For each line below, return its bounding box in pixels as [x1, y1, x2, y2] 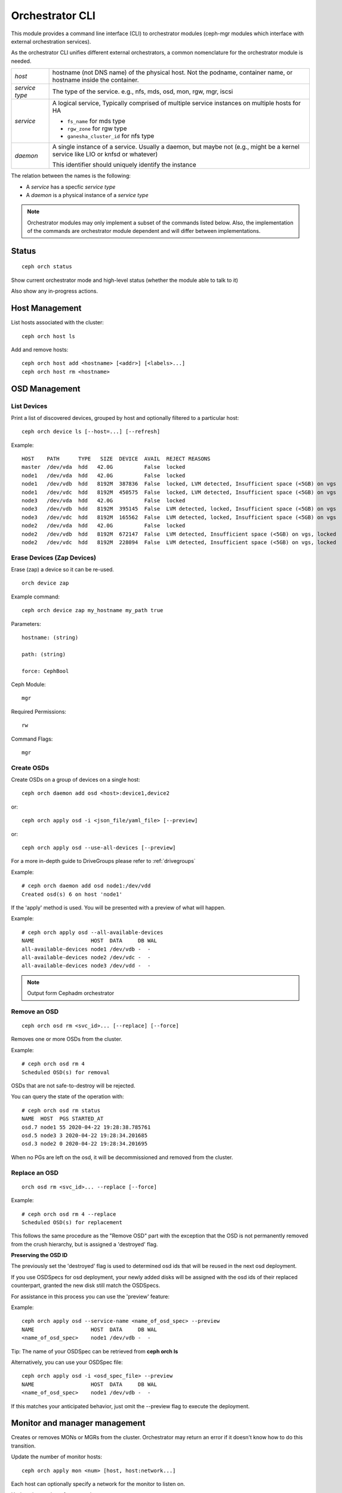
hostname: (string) [21, 634, 79, 641]
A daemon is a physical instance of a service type [26, 191, 149, 198]
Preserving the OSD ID [11, 1252, 68, 1259]
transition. [11, 1442, 36, 1449]
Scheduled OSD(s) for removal [21, 1069, 110, 1076]
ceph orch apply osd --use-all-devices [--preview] [21, 844, 176, 851]
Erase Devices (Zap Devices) [11, 553, 97, 561]
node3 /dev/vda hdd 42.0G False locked [21, 497, 186, 504]
